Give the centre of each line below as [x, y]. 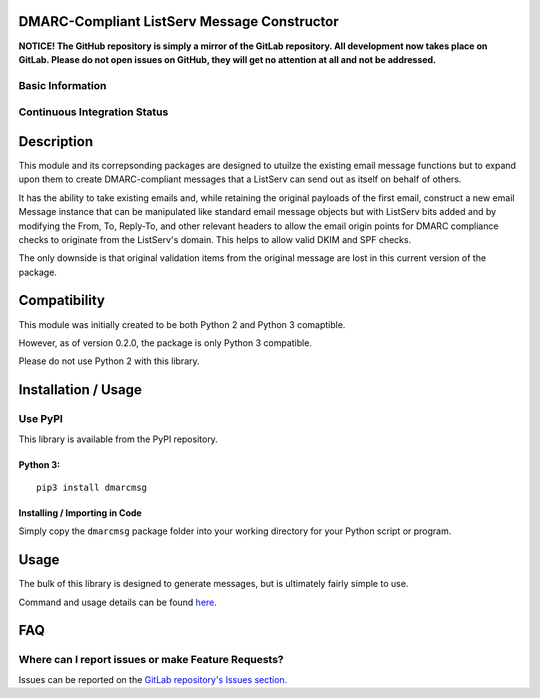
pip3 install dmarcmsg [92, 487]
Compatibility [61, 300]
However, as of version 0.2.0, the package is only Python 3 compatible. [165, 342]
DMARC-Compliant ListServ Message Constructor [178, 21]
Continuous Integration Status [93, 112]
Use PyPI [41, 419]
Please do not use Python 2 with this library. [109, 361]
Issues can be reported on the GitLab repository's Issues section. [153, 679]
